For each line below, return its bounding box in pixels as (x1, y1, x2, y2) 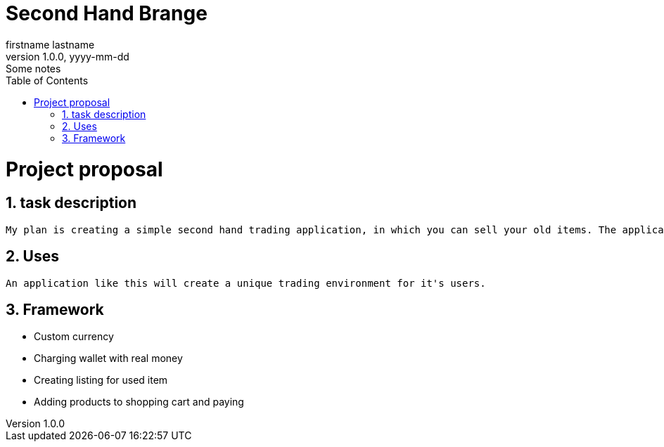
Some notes (6, 62, 61, 74)
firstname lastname (6, 38, 95, 51)
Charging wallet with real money (34, 352, 183, 365)
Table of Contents (6, 74, 89, 86)
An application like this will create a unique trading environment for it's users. (6, 277, 486, 289)
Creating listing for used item (34, 374, 168, 387)
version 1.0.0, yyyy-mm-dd (6, 50, 129, 63)
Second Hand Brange (6, 1, 207, 25)
